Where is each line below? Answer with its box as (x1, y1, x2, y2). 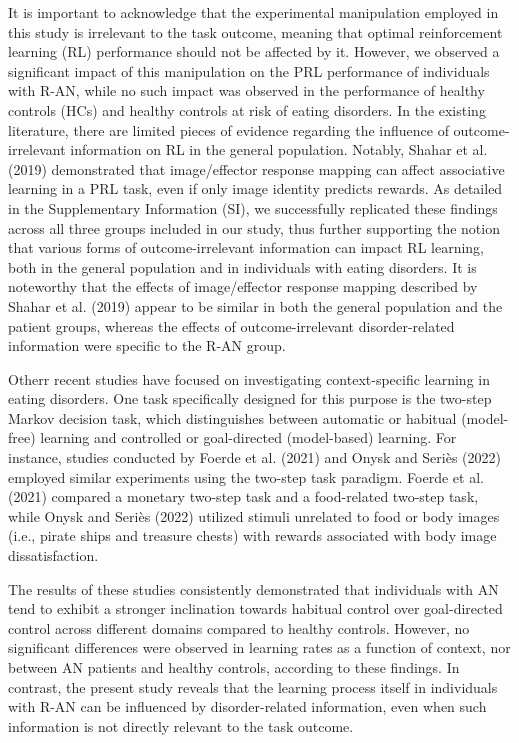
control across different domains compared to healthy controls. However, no (8, 617, 470, 638)
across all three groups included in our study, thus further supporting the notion (8, 217, 500, 238)
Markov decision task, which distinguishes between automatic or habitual (8, 407, 457, 428)
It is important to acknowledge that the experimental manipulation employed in (8, 2, 499, 22)
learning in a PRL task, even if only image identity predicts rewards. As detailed (8, 178, 503, 199)
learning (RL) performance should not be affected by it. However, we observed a (8, 41, 500, 62)
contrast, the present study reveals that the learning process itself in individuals (8, 676, 498, 697)
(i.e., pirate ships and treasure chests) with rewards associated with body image (8, 525, 497, 546)
